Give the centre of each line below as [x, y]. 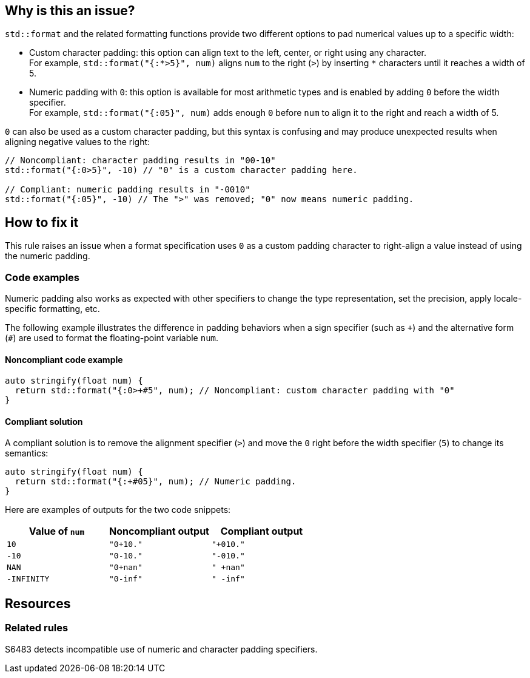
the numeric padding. [48, 256]
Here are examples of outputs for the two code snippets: [118, 510]
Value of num [57, 531]
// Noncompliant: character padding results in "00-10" [140, 161]
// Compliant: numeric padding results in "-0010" [128, 190]
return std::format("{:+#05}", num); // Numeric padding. [156, 482]
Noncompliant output [159, 531]
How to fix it [42, 222]
